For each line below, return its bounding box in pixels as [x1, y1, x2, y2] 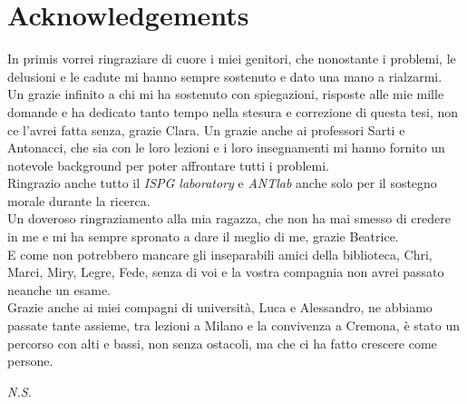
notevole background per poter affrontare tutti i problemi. [7, 155, 329, 174]
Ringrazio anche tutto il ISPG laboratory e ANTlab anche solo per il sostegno [7, 173, 437, 192]
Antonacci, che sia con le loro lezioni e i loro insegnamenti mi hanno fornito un [7, 138, 445, 157]
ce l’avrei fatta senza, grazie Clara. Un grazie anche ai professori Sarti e [7, 120, 405, 139]
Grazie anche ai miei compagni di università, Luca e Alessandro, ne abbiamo [7, 298, 433, 317]
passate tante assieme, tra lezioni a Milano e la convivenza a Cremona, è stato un [7, 316, 460, 335]
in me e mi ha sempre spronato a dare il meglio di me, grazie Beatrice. [7, 227, 399, 246]
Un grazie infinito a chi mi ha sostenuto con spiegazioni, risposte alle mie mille [7, 84, 444, 103]
